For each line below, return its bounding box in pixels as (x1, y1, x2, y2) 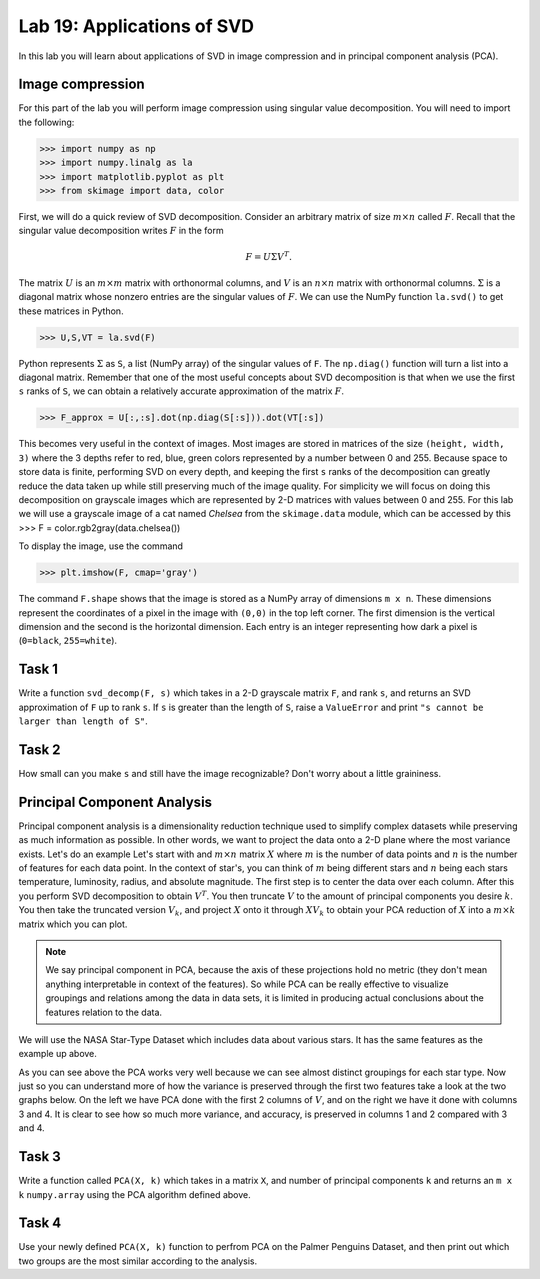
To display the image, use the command (18, 540, 184, 552)
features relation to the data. (45, 1006, 163, 1018)
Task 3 (18, 1148, 62, 1165)
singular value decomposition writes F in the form (18, 225, 224, 237)
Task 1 (18, 661, 59, 678)
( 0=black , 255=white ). (18, 635, 118, 647)
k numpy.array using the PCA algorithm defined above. (18, 1188, 252, 1200)
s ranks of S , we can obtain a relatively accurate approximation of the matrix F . (18, 385, 345, 397)
